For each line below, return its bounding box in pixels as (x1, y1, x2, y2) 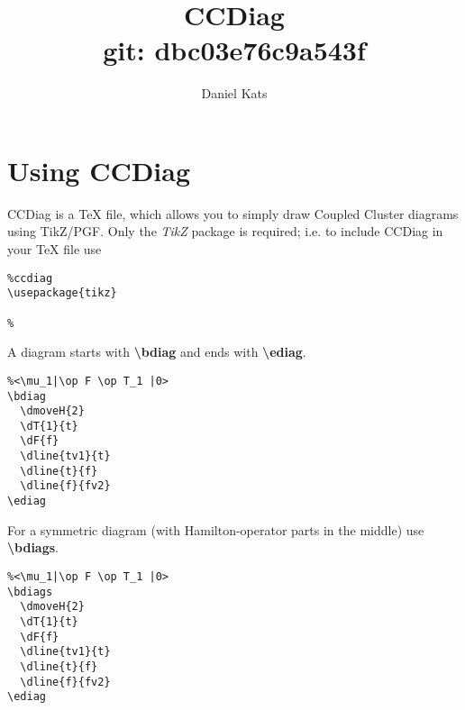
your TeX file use (7, 240, 102, 259)
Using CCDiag (7, 151, 191, 188)
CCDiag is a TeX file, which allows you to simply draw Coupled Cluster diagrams (7, 204, 459, 223)
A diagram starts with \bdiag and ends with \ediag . (7, 342, 306, 361)
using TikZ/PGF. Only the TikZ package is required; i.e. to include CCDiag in (7, 222, 443, 241)
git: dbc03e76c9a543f (103, 32, 366, 68)
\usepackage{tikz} (7, 287, 117, 300)
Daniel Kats (201, 84, 268, 103)
